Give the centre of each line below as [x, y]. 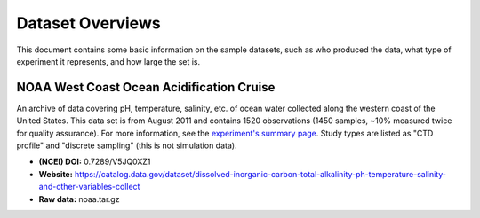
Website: [56, 174]
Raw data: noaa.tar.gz [79, 199]
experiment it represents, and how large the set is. [108, 61]
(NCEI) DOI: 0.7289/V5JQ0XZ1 [95, 162]
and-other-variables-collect [89, 187]
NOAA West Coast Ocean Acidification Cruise [146, 87]
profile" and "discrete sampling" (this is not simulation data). [127, 145]
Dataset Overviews [88, 23]
